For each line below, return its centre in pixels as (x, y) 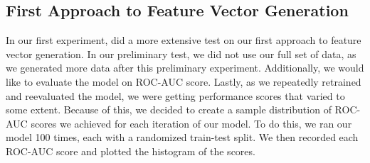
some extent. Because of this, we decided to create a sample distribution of (169, 109)
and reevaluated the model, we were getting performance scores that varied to (175, 95)
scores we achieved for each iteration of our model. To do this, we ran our (191, 123)
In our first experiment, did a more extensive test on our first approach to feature (184, 40)
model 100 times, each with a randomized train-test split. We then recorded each (182, 137)
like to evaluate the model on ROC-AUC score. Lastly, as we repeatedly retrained (184, 81)
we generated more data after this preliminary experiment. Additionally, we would (185, 68)
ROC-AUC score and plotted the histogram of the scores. (131, 151)
